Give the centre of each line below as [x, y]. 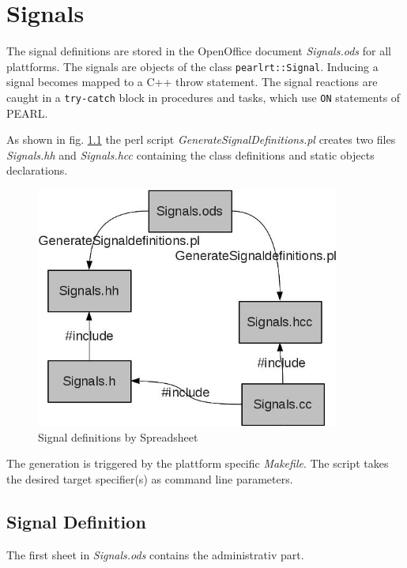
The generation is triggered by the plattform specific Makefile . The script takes [198, 463]
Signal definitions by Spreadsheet [118, 436]
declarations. [37, 170]
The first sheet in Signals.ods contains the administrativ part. [155, 554]
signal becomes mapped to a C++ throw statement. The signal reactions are [192, 82]
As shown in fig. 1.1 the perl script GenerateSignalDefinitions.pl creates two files [201, 139]
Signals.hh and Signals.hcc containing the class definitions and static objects [190, 154]
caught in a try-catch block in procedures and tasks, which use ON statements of [203, 97]
